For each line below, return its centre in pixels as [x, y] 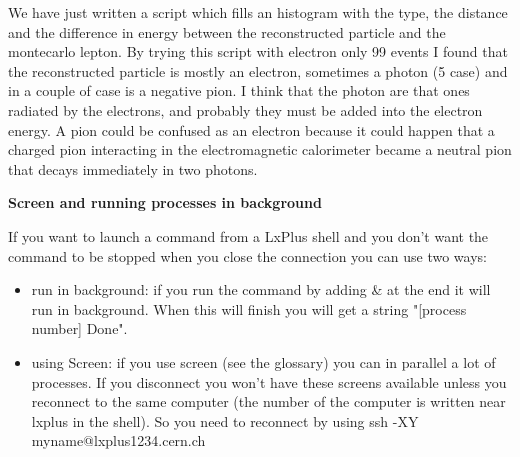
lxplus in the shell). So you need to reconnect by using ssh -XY [225, 420]
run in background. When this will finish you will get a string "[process [249, 308]
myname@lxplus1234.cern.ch [118, 440]
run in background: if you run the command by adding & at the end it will [261, 289]
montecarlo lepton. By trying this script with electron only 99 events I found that [258, 51]
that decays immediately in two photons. [133, 168]
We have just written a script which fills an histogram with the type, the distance [258, 12]
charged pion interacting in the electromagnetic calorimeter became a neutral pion [260, 149]
